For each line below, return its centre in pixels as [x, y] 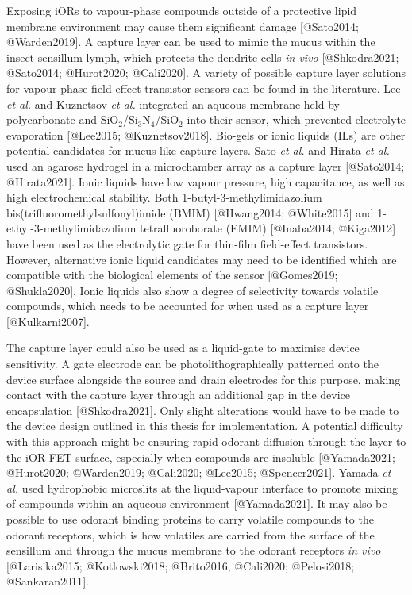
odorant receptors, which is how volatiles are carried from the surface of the [191, 534]
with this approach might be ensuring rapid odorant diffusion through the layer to [206, 441]
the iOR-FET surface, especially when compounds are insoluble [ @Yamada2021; [201, 457]
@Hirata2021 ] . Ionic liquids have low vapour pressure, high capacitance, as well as [206, 181]
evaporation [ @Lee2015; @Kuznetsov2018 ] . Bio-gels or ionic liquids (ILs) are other [206, 134]
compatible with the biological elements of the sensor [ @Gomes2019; [172, 275]
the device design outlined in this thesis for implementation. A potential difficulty [205, 426]
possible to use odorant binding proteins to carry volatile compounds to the [190, 519]
